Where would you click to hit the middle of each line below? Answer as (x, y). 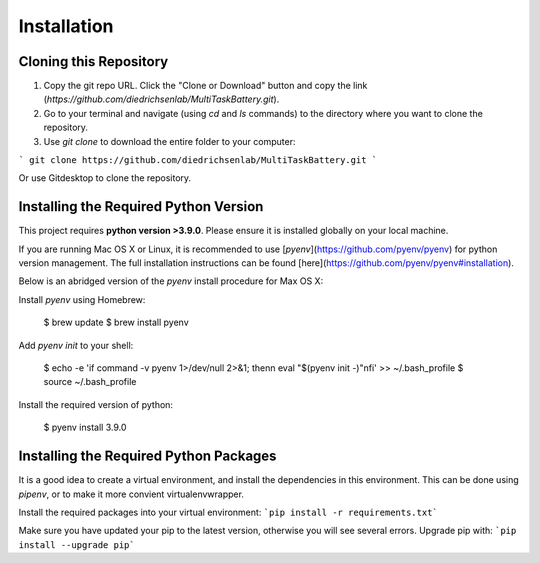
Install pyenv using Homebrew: (82, 299)
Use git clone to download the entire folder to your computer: (169, 141)
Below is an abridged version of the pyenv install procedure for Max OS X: (171, 281)
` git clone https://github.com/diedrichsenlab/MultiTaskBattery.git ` (198, 160)
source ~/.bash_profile (90, 382)
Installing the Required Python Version (141, 206)
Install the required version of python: (96, 404)
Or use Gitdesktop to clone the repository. (105, 178)
